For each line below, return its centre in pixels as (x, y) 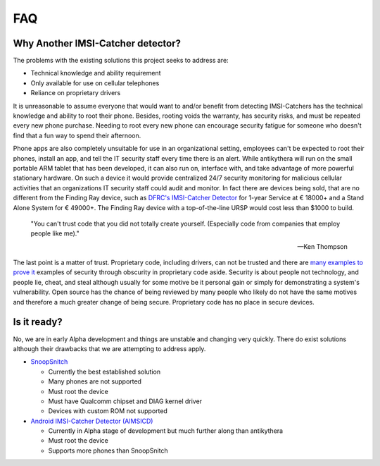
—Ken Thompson (322, 246)
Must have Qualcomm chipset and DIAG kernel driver (125, 401)
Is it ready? (38, 322)
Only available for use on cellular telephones (95, 83)
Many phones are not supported (95, 381)
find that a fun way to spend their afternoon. (77, 135)
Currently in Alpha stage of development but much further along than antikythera (166, 431)
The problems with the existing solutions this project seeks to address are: (121, 61)
